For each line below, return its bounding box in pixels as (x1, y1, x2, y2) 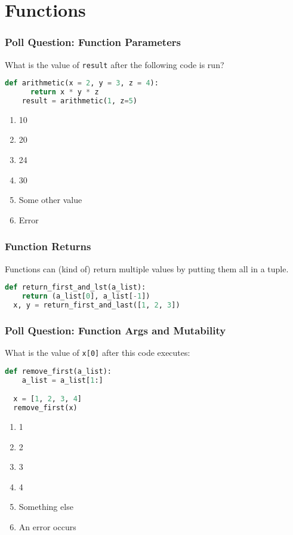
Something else (18, 500, 73, 513)
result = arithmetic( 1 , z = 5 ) (21, 97, 137, 105)
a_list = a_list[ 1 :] (21, 376, 103, 385)
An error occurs (18, 520, 76, 533)
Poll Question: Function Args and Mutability (5, 322, 226, 337)
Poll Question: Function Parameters (5, 35, 181, 50)
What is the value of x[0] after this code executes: (5, 346, 190, 359)
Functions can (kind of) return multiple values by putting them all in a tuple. (5, 262, 289, 275)
